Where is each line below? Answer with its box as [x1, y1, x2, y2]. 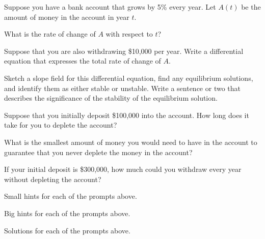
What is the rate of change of [4, 28, 96, 39]
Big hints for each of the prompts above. [4, 207, 130, 218]
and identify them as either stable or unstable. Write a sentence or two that [4, 82, 241, 93]
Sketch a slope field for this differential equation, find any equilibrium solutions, [4, 72, 253, 83]
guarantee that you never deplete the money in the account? [4, 146, 193, 157]
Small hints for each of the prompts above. [4, 191, 137, 201]
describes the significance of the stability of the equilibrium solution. [4, 93, 218, 103]
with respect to [105, 28, 153, 39]
